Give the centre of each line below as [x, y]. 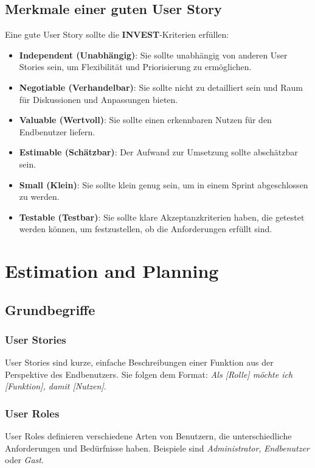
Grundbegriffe [50, 309]
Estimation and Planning [112, 271]
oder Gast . [24, 460]
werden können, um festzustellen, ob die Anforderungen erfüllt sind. [146, 229]
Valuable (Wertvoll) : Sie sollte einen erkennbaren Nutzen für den [145, 120]
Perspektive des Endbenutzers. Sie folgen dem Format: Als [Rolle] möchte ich [149, 374]
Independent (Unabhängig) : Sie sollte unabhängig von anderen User [153, 55]
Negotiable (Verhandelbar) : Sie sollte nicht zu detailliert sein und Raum [161, 87]
